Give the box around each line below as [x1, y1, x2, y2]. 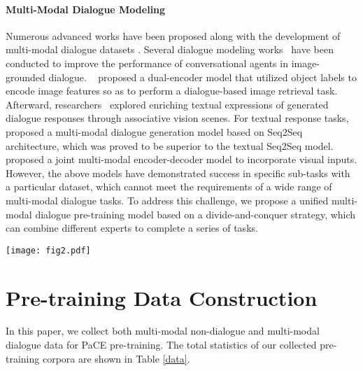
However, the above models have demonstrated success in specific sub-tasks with [6, 165, 350, 180]
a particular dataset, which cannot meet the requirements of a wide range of [6, 179, 332, 194]
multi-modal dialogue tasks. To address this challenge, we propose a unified [6, 192, 329, 207]
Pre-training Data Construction [6, 283, 318, 311]
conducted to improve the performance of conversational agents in [6, 55, 288, 70]
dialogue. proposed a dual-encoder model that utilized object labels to [48, 69, 357, 84]
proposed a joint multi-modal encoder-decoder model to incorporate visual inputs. [6, 152, 357, 167]
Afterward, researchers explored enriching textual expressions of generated [6, 97, 329, 111]
